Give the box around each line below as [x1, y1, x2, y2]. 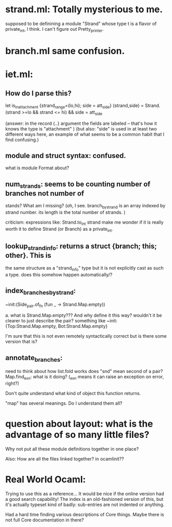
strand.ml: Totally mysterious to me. [5, 4, 163, 15]
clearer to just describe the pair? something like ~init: [5, 318, 118, 324]
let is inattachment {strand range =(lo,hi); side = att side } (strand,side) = [5, 102, 144, 109]
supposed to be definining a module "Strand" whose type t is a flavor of [5, 20, 157, 27]
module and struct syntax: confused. [5, 151, 126, 160]
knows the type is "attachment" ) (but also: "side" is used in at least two [5, 125, 157, 131]
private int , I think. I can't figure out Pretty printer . [5, 26, 104, 33]
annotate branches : [5, 353, 63, 363]
